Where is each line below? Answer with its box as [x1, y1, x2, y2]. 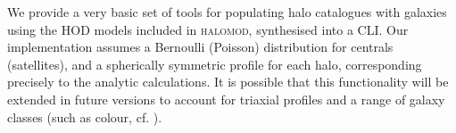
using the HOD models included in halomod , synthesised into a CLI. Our [7, 20, 409, 38]
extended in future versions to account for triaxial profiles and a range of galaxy [7, 89, 445, 108]
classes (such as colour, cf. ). [7, 107, 162, 126]
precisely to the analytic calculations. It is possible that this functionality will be [7, 72, 449, 91]
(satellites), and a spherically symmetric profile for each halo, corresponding [7, 54, 422, 73]
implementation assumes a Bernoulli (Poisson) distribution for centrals [7, 37, 394, 56]
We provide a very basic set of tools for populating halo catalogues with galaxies [7, 3, 447, 21]
